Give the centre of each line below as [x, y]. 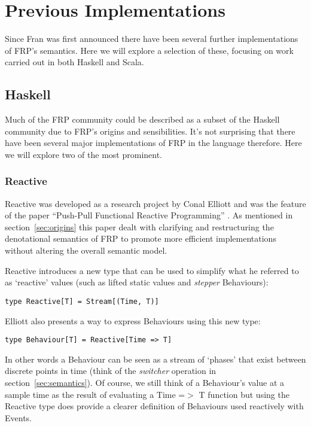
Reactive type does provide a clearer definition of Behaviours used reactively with [154, 406]
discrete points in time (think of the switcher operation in [111, 371]
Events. [18, 417]
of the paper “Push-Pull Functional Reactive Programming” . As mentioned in [149, 215]
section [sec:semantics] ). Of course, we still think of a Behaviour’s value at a [145, 382]
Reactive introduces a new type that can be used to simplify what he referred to [152, 270]
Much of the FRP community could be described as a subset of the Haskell [142, 119]
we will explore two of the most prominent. [84, 154]
